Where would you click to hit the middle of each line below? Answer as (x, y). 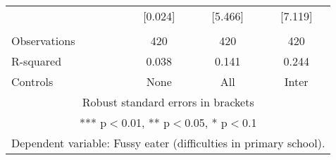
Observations (43, 41)
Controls (32, 81)
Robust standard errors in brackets (168, 102)
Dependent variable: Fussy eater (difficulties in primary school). (168, 143)
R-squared (37, 61)
